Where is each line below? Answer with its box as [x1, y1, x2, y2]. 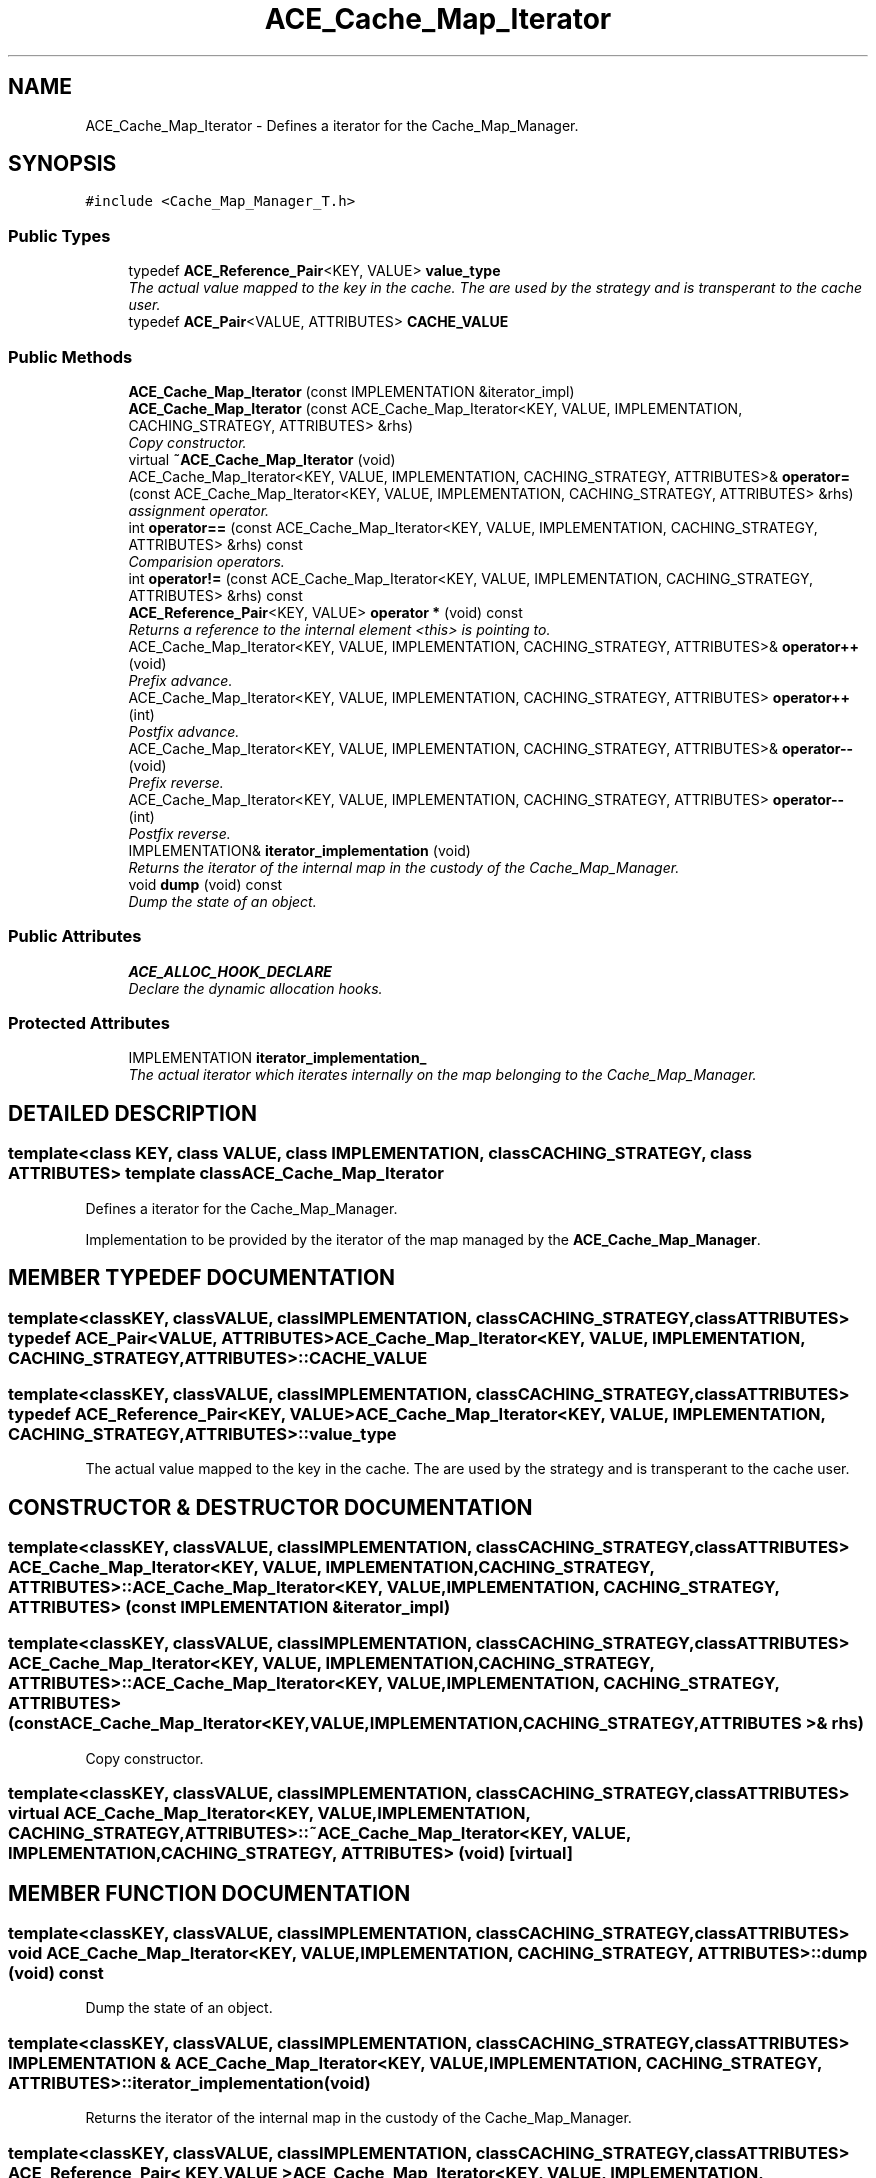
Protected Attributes [8, 1013, 170, 1034]
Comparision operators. [128, 552, 285, 570]
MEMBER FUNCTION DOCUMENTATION [8, 1880, 411, 1906]
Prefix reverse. [128, 773, 224, 791]
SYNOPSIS [8, 151, 117, 177]
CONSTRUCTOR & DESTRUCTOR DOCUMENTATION [8, 1494, 533, 1520]
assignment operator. [128, 501, 270, 519]
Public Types [8, 225, 111, 246]
